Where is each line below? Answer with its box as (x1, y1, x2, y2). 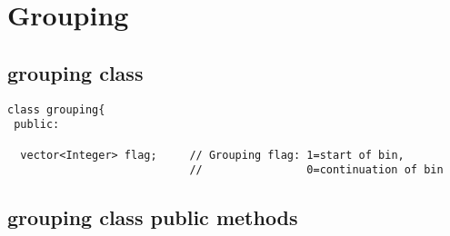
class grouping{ (7, 103, 105, 116)
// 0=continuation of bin (189, 163, 444, 177)
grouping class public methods (7, 203, 298, 231)
